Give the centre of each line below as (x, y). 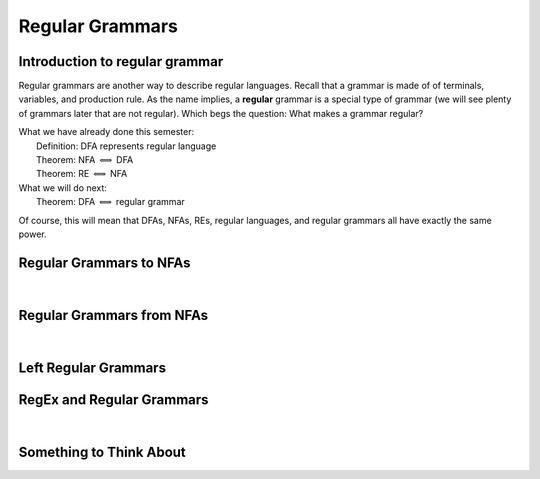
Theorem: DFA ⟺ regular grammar (110, 202)
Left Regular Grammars (92, 367)
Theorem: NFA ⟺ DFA (85, 160)
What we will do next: (62, 187)
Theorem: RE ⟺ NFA (82, 174)
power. (32, 234)
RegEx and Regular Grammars (113, 399)
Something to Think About (102, 451)
